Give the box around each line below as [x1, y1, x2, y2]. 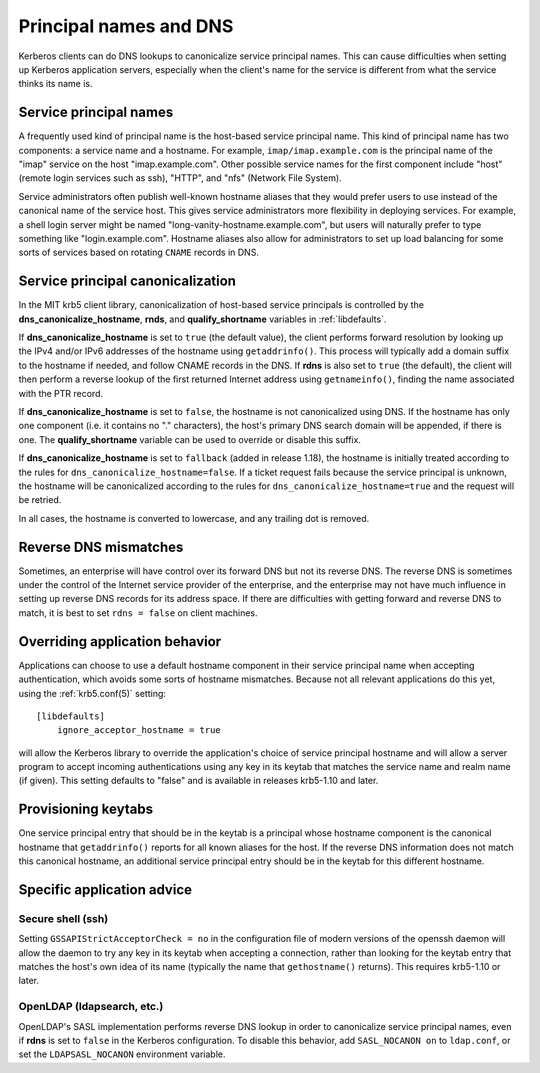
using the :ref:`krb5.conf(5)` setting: [18, 687, 167, 699]
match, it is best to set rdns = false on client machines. [18, 606, 259, 619]
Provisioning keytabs [18, 801, 154, 818]
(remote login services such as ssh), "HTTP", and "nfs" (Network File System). [18, 172, 342, 184]
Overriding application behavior [18, 633, 222, 650]
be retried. [18, 494, 62, 506]
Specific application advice [18, 881, 192, 898]
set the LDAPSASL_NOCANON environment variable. [18, 1048, 226, 1060]
